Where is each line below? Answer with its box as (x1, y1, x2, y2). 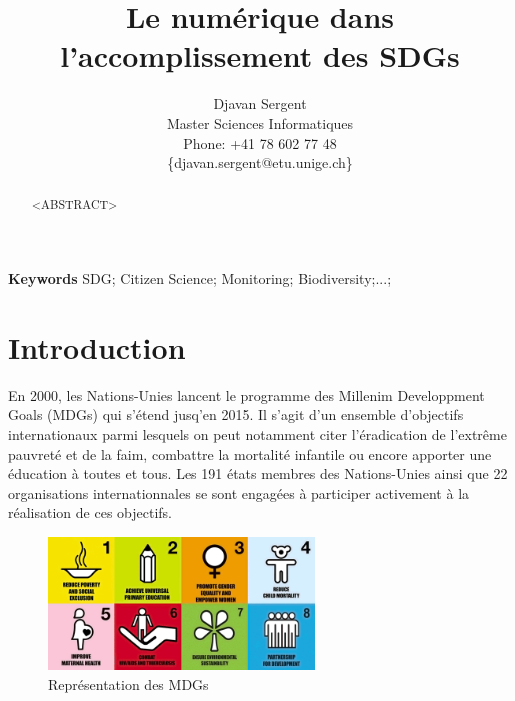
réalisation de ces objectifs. (8, 502, 172, 523)
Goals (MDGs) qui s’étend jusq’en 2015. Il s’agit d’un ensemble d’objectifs (8, 404, 464, 425)
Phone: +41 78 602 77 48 (183, 132, 337, 153)
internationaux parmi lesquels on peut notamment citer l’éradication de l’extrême (8, 424, 507, 445)
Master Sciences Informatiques (166, 112, 354, 133)
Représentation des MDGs (48, 673, 209, 694)
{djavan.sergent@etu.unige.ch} (167, 152, 353, 173)
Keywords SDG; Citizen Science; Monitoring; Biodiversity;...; (8, 268, 392, 289)
